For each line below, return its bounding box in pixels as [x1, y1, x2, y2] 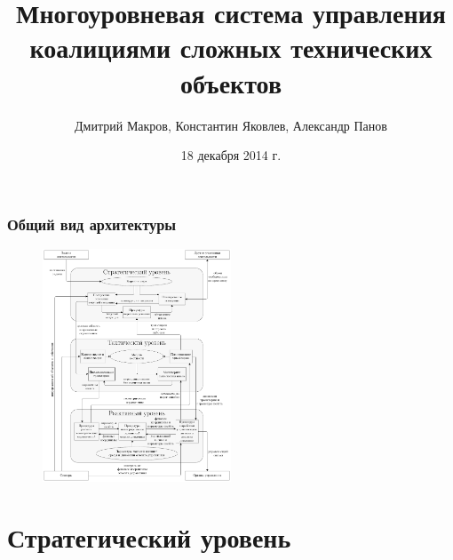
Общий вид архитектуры [7, 212, 177, 235]
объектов [180, 64, 282, 100]
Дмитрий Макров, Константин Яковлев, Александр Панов [75, 116, 387, 134]
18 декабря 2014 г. [180, 146, 282, 164]
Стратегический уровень [7, 519, 291, 556]
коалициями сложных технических [29, 29, 433, 66]
